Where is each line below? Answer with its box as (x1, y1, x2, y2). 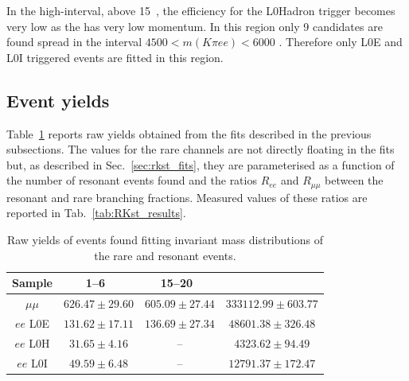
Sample (12, 274, 53, 291)
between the (325, 172, 384, 189)
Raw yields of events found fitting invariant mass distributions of (6, 231, 323, 247)
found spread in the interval (6, 33, 142, 50)
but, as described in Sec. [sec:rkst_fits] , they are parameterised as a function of (6, 156, 395, 173)
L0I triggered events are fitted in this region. (6, 49, 224, 65)
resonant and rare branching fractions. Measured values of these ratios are (6, 189, 368, 205)
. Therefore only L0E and (279, 33, 403, 50)
